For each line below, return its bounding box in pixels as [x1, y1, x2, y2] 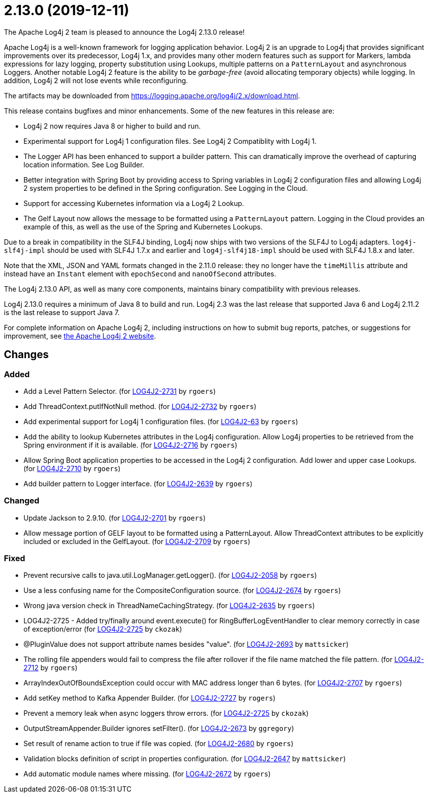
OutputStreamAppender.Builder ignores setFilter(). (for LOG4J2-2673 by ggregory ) [23, 724, 294, 733]
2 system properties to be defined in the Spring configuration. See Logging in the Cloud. [23, 183, 308, 192]
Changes [4, 348, 49, 361]
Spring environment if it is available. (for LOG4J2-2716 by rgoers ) [23, 440, 238, 449]
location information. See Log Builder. [23, 160, 144, 169]
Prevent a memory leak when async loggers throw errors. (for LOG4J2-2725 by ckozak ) [23, 709, 309, 718]
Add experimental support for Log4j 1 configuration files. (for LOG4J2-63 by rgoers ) [23, 417, 298, 426]
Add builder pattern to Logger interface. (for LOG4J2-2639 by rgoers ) [23, 479, 253, 488]
